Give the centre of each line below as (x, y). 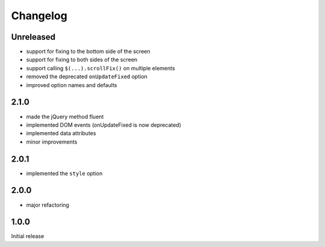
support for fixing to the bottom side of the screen (88, 52)
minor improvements (52, 142)
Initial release (28, 236)
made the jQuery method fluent (65, 117)
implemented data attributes (61, 133)
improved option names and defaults (72, 85)
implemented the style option (64, 173)
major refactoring (48, 205)
